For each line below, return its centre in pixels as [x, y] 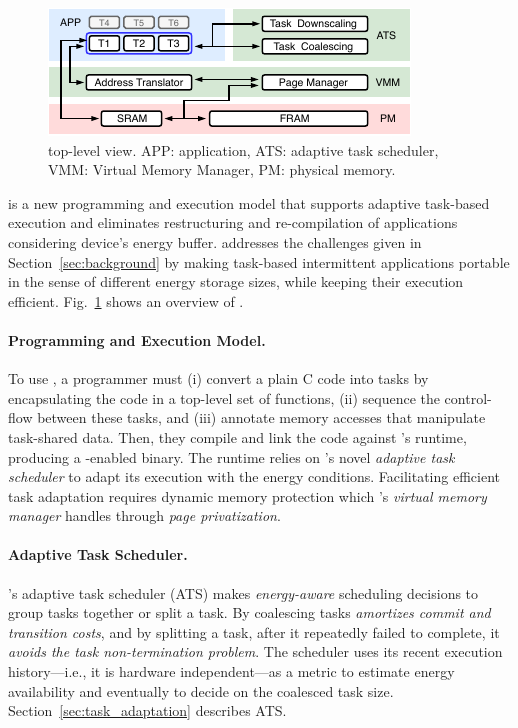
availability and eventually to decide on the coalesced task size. [201, 690]
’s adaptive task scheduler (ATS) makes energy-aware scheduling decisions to [243, 592]
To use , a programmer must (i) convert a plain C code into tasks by [218, 378]
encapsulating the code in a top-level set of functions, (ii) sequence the [224, 397]
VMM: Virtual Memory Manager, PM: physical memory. [222, 169]
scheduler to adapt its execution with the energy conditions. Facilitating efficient [254, 476]
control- [468, 397]
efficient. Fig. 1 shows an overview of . [126, 300]
